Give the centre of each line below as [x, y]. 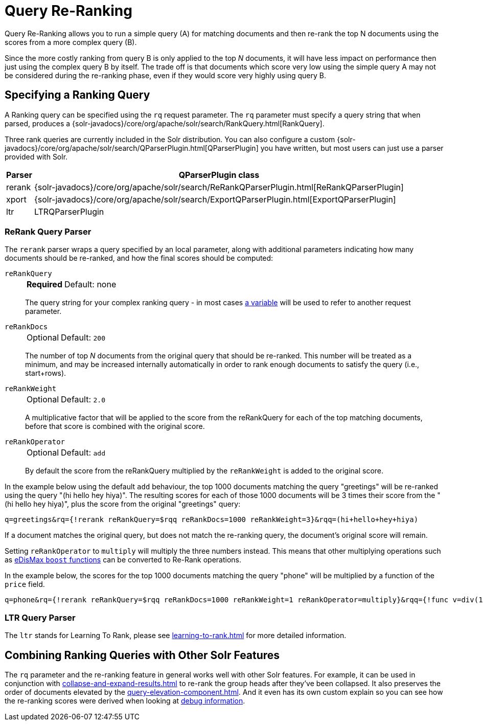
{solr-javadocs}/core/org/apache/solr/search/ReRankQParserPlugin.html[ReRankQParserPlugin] [219, 187]
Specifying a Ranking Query [77, 95]
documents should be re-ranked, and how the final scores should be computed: [139, 258]
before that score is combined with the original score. [115, 426]
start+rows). [46, 373]
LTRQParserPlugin [69, 211]
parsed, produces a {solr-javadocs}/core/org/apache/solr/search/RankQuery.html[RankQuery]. [165, 123]
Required [44, 285]
